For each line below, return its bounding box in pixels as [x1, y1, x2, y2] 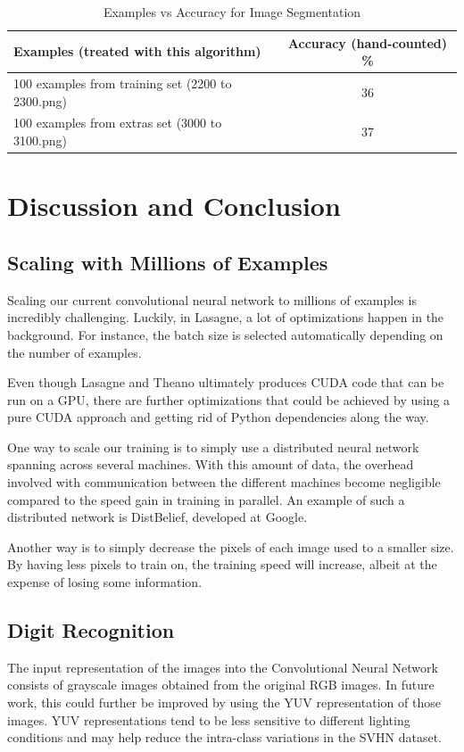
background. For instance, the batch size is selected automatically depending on [7, 325, 443, 343]
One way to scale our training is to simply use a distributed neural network [7, 437, 419, 456]
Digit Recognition [7, 616, 175, 644]
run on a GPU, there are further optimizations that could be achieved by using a [7, 390, 451, 409]
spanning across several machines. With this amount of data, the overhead [7, 455, 414, 474]
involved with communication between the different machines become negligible [7, 473, 441, 492]
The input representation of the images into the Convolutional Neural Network [7, 657, 438, 676]
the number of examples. [7, 343, 142, 361]
